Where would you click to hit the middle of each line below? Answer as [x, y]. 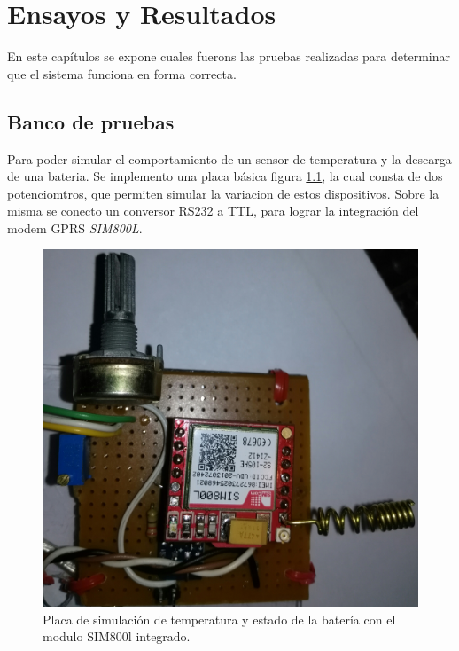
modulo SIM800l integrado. [117, 636]
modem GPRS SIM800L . [75, 227]
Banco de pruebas [91, 121]
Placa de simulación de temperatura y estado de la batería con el [219, 619]
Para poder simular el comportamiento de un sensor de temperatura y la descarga [229, 158]
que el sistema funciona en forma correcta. [122, 73]
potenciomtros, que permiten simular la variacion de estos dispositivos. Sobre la [223, 193]
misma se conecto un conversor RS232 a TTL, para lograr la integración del [213, 211]
